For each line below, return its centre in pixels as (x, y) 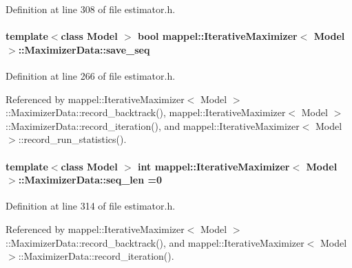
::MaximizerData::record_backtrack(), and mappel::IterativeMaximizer (155, 242)
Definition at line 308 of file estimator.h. (91, 9)
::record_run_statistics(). (72, 139)
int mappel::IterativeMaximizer (214, 166)
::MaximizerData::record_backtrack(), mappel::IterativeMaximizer (146, 112)
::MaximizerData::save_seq (84, 49)
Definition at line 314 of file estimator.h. (91, 206)
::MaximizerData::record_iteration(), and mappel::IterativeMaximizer (153, 125)
